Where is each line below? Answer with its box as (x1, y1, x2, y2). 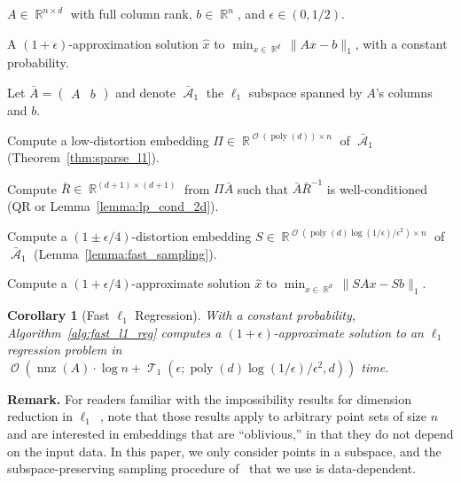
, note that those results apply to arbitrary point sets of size (99, 407, 427, 425)
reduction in (7, 407, 73, 425)
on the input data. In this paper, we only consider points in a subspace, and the (7, 441, 441, 460)
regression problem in (7, 340, 122, 359)
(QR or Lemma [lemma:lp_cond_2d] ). (7, 197, 219, 215)
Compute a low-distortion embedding (7, 130, 209, 149)
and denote (115, 82, 176, 101)
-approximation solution (68, 34, 199, 52)
